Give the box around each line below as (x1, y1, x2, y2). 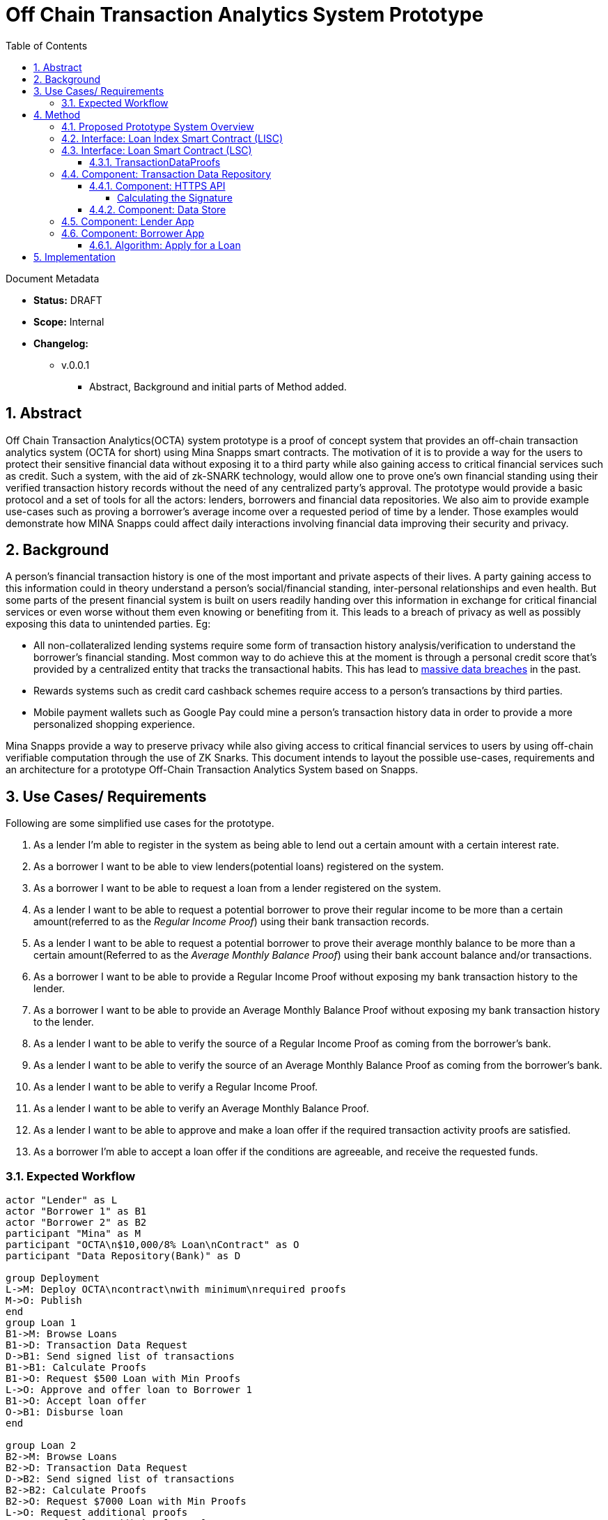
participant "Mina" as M (6, 1228, 141, 1240)
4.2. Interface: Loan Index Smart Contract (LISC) (61, 132, 283, 144)
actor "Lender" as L (6, 1194, 118, 1206)
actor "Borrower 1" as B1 (6, 1206, 147, 1217)
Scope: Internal (33, 315, 104, 328)
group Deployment (6, 1272, 100, 1284)
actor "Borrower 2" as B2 (6, 1217, 147, 1229)
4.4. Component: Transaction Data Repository (61, 167, 272, 180)
